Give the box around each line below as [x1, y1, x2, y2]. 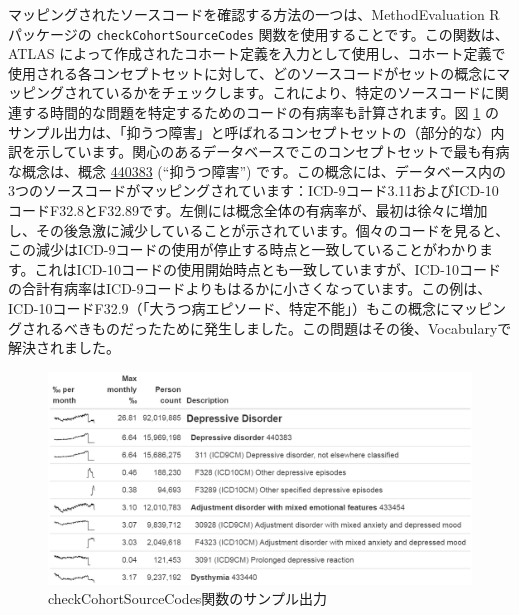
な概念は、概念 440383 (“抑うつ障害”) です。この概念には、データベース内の [8, 160, 507, 181]
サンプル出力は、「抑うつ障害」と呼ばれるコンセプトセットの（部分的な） [8, 121, 491, 142]
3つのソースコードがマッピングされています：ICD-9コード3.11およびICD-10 [8, 180, 499, 201]
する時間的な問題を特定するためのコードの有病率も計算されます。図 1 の [21, 102, 499, 123]
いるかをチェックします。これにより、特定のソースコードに [105, 82, 495, 103]
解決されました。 [8, 337, 120, 358]
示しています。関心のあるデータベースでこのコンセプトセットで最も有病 [35, 141, 510, 162]
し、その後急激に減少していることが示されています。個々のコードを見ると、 [8, 219, 510, 240]
